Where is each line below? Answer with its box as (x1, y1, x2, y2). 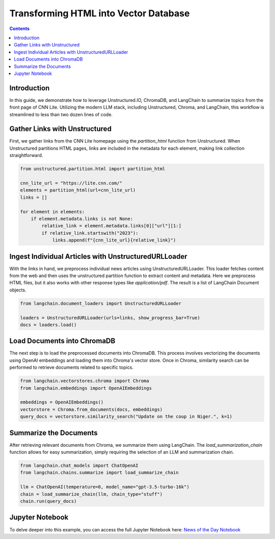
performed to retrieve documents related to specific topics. (9, 364, 134, 370)
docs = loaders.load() (20, 321, 77, 328)
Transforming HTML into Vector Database (9, 8, 190, 19)
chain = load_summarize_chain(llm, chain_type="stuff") (20, 491, 163, 497)
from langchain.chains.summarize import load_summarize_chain (20, 470, 179, 476)
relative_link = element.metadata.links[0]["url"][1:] (41, 223, 182, 229)
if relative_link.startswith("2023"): (41, 230, 139, 236)
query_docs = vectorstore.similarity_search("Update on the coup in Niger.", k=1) (20, 414, 233, 420)
